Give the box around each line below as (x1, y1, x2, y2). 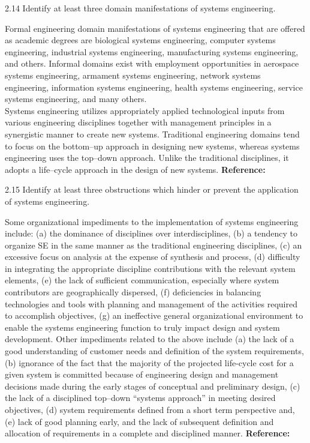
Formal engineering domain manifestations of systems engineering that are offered (5, 22, 305, 34)
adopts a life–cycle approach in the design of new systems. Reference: (5, 163, 266, 175)
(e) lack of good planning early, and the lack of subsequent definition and (5, 415, 274, 427)
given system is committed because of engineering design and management (5, 368, 279, 381)
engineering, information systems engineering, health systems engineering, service (5, 80, 303, 93)
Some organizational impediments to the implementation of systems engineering (5, 215, 299, 228)
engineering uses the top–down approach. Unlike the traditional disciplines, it (5, 151, 289, 164)
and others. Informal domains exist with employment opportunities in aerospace (5, 57, 299, 70)
